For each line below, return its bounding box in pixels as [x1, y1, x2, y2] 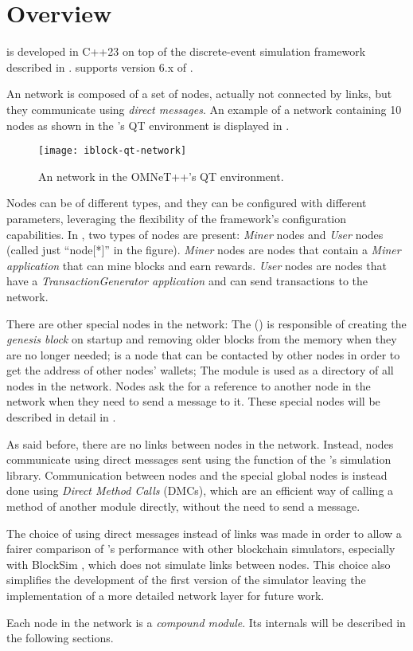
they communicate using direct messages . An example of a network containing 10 [6, 100, 402, 117]
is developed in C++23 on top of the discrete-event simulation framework [6, 43, 366, 60]
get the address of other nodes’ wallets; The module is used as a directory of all [6, 362, 394, 378]
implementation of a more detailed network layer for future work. [6, 587, 325, 603]
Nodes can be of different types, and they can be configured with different [6, 194, 367, 211]
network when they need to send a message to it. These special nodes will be [6, 393, 380, 410]
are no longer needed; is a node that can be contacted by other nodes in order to [6, 346, 400, 363]
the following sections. [6, 629, 114, 646]
